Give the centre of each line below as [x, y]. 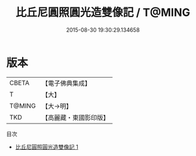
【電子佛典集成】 [66, 83]
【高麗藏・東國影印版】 [76, 117]
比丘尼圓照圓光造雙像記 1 [47, 147]
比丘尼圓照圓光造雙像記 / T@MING [103, 13]
